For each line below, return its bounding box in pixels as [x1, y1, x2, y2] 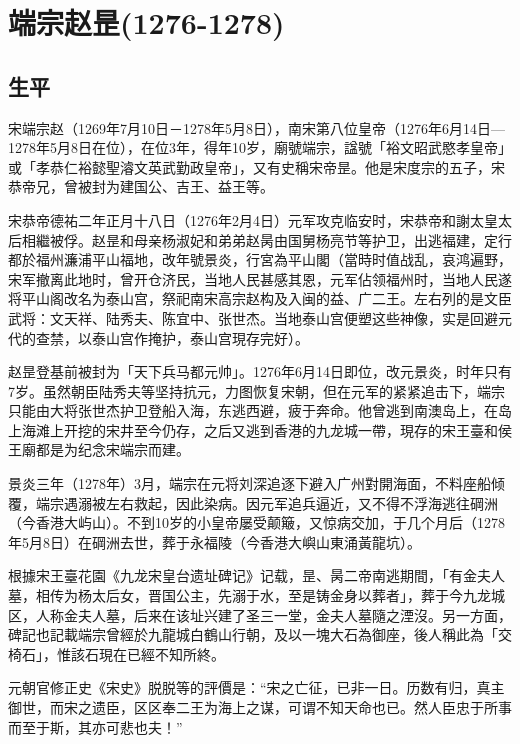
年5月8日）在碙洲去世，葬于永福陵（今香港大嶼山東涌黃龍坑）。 [8, 531, 421, 552]
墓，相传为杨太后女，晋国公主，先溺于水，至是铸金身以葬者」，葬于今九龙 [8, 585, 491, 606]
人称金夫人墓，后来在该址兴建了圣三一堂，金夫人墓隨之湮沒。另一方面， [35, 604, 512, 625]
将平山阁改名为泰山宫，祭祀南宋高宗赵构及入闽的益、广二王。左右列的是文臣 [8, 288, 512, 309]
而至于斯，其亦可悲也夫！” [8, 716, 183, 737]
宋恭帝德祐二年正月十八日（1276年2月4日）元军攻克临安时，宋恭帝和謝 [8, 209, 470, 230]
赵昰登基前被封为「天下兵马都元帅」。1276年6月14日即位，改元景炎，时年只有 [8, 361, 512, 382]
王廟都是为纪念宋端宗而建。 [8, 439, 190, 460]
